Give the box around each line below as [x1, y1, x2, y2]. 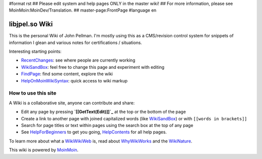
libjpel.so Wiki [9, 20, 53, 29]
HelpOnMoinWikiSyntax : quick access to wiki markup [21, 78, 128, 83]
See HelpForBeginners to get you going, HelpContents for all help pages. [21, 129, 167, 135]
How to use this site [9, 90, 57, 96]
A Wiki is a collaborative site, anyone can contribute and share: [9, 100, 135, 106]
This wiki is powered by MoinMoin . [9, 147, 79, 153]
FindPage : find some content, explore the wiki [21, 71, 113, 77]
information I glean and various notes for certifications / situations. [9, 39, 142, 46]
